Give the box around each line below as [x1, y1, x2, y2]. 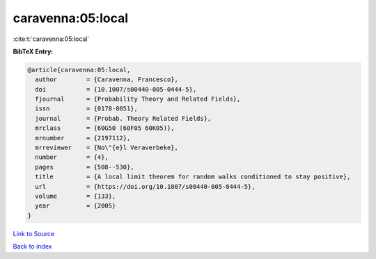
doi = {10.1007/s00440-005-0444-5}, [35, 85, 197, 93]
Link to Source [13, 229, 55, 237]
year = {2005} [35, 202, 116, 210]
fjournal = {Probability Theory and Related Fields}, [35, 95, 241, 103]
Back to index [13, 242, 52, 251]
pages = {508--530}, [35, 163, 135, 171]
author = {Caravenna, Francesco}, [35, 76, 179, 83]
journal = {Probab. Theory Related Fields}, [35, 115, 212, 122]
